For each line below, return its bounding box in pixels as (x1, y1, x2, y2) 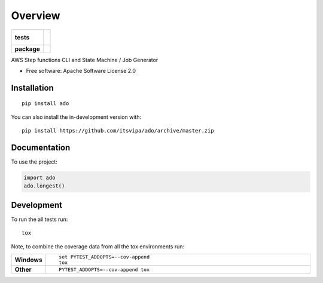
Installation (11, 82, 54, 93)
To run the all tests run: (11, 216, 68, 223)
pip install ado (22, 100, 69, 107)
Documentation (11, 142, 71, 152)
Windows (14, 256, 42, 264)
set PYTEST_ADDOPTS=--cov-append (59, 254, 150, 260)
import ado (23, 174, 56, 182)
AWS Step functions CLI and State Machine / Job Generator (11, 56, 159, 63)
